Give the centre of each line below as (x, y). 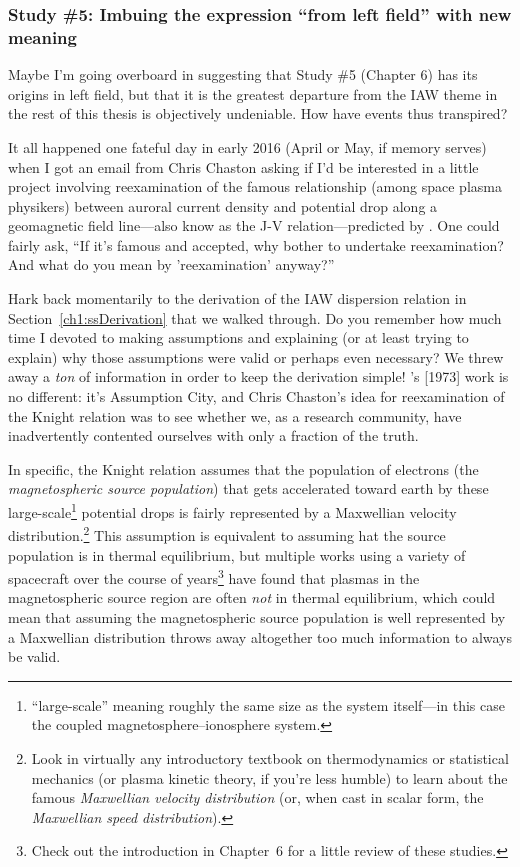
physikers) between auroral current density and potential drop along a (223, 205)
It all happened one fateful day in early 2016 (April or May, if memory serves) (247, 146)
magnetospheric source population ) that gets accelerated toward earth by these (248, 488)
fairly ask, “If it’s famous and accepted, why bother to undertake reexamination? (256, 244)
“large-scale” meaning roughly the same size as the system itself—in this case (268, 704)
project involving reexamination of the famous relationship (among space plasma (255, 186)
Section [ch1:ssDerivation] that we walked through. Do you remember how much (255, 317)
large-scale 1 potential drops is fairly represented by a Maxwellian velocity (232, 510)
